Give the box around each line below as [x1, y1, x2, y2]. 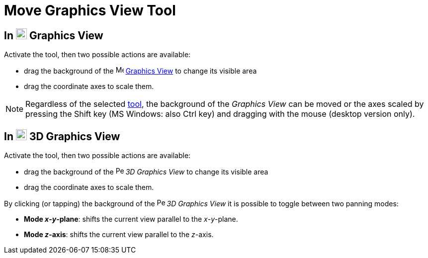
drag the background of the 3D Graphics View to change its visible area [24, 168, 268, 176]
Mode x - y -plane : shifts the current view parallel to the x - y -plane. [24, 215, 238, 224]
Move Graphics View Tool [4, 2, 176, 19]
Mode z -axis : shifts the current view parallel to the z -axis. [24, 230, 214, 239]
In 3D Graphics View [4, 130, 120, 143]
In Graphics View [4, 29, 103, 42]
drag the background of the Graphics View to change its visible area [24, 67, 257, 76]
